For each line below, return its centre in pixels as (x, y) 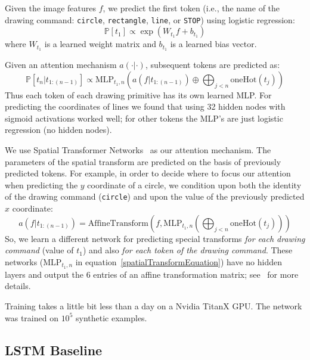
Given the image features (51, 8)
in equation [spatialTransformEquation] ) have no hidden (179, 261)
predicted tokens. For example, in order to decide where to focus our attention (148, 173)
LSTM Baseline (54, 350)
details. (18, 286)
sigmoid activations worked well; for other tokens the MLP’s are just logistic (144, 118)
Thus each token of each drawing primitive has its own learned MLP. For (138, 94)
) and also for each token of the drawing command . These (187, 250)
